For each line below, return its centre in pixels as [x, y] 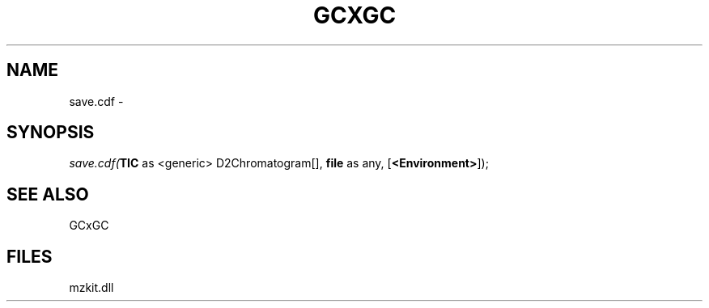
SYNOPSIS [51, 133]
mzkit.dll [91, 288]
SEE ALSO [48, 194]
